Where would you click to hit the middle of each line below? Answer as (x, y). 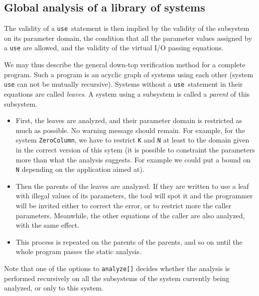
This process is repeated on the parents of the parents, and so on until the (129, 241)
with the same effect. (48, 225)
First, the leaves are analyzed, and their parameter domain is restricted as (129, 120)
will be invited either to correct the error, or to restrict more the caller (124, 206)
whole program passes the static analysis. (78, 251)
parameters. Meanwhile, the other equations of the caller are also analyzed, (130, 215)
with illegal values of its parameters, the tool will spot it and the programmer (134, 196)
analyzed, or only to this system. (54, 288)
